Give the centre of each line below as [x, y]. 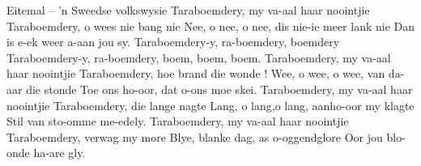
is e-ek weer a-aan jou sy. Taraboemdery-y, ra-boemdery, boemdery [173, 42]
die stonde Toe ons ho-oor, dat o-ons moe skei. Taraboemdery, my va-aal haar [219, 89]
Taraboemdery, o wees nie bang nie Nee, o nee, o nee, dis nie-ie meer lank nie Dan [211, 26]
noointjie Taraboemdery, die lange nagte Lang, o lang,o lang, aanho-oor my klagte [210, 105]
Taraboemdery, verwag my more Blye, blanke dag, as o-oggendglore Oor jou [195, 136]
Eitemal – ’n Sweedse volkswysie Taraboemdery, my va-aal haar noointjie [188, 10]
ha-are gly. [60, 153]
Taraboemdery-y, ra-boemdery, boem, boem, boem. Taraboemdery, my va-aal [199, 57]
